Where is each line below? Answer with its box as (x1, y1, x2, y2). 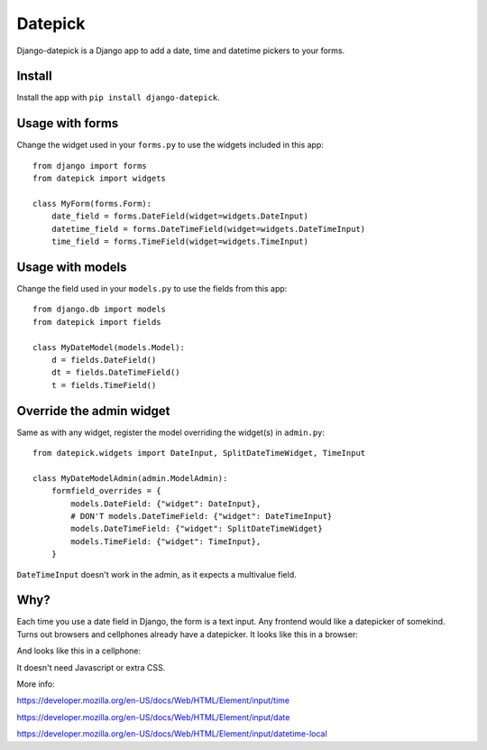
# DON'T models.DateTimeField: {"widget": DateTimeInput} (70, 511, 333, 521)
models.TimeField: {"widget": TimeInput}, (70, 536, 262, 546)
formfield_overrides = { (51, 486, 161, 496)
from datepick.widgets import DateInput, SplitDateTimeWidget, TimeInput (32, 448, 366, 458)
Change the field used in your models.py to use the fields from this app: (16, 283, 288, 293)
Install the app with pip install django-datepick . (16, 92, 220, 103)
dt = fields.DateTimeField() (51, 367, 180, 378)
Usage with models (16, 259, 127, 274)
